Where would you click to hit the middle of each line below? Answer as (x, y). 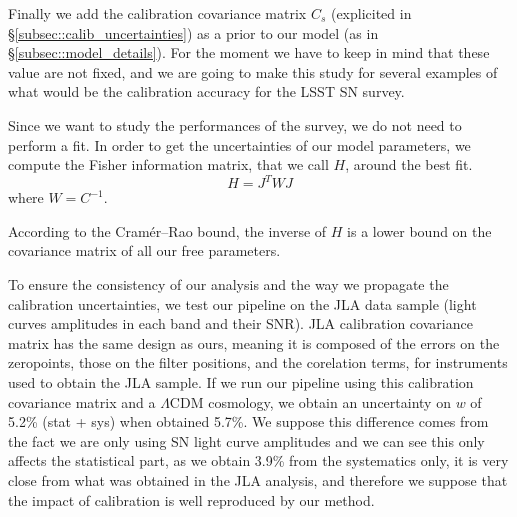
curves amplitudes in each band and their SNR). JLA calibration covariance (240, 323)
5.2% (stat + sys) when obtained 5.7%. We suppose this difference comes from (248, 421)
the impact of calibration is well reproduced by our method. (191, 499)
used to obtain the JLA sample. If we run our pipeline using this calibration (241, 382)
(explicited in (371, 13)
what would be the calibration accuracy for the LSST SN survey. (206, 91)
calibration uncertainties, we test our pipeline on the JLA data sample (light (242, 303)
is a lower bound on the (419, 230)
